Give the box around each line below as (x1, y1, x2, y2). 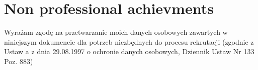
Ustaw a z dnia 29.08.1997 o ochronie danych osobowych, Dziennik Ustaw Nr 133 (4, 46, 254, 57)
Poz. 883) (4, 56, 33, 66)
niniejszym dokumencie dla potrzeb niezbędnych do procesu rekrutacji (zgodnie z (4, 36, 254, 47)
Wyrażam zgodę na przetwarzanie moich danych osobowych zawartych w (4, 27, 228, 37)
